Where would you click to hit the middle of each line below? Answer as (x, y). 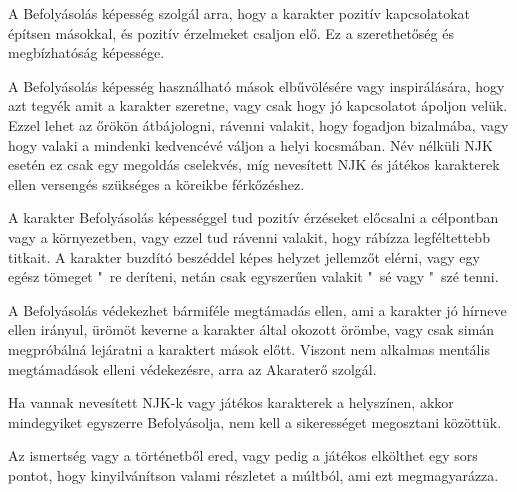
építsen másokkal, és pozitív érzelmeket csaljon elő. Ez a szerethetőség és (231, 32)
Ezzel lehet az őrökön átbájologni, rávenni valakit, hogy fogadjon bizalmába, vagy (258, 124)
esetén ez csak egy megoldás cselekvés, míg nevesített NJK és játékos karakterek (254, 164)
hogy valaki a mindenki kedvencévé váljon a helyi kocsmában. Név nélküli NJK (250, 144)
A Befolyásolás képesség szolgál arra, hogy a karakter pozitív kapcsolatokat (239, 13)
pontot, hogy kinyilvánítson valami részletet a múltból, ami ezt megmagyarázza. (253, 474)
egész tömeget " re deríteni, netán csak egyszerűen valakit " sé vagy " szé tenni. (253, 276)
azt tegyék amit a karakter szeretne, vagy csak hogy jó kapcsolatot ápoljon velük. (258, 105)
